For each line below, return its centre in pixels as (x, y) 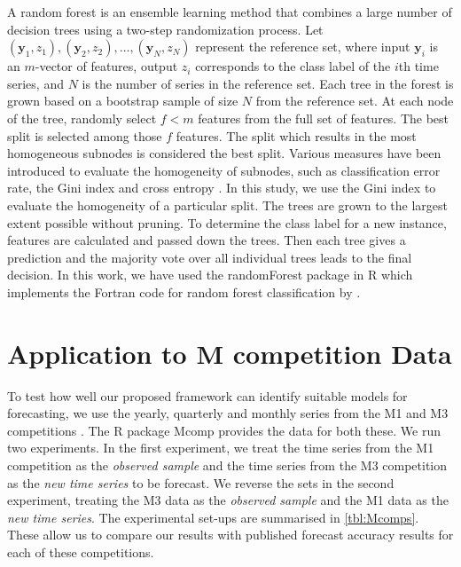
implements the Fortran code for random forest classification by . (184, 291)
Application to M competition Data (230, 353)
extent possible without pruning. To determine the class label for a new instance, (227, 222)
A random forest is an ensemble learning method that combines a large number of (230, 12)
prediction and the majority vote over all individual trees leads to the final (210, 257)
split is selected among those (85, 135)
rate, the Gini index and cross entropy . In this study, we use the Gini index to (222, 188)
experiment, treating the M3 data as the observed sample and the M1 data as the (228, 500)
